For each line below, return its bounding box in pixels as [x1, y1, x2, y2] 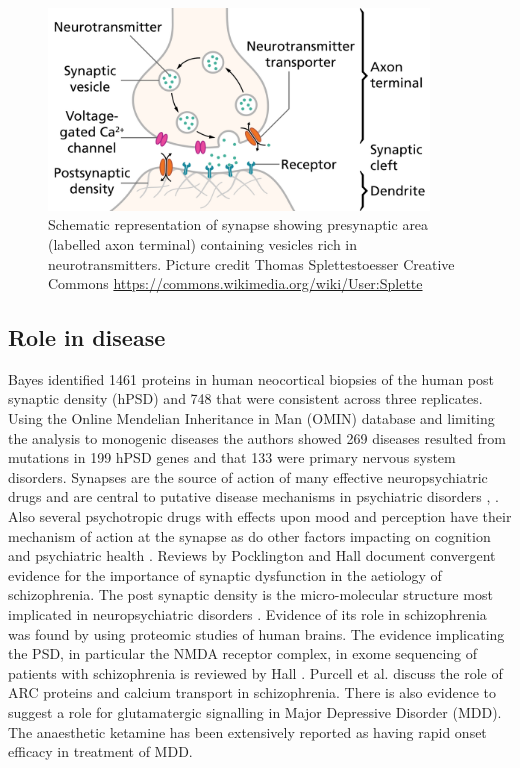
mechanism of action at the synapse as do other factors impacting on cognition [8, 525, 491, 546]
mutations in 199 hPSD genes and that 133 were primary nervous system [8, 447, 456, 468]
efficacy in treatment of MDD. [8, 741, 193, 762]
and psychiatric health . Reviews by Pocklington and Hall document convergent [8, 545, 496, 566]
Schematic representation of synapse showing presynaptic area [48, 214, 429, 235]
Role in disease [8, 322, 166, 353]
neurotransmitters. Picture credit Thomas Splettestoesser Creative [48, 253, 455, 274]
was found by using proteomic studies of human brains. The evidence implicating [8, 623, 505, 644]
